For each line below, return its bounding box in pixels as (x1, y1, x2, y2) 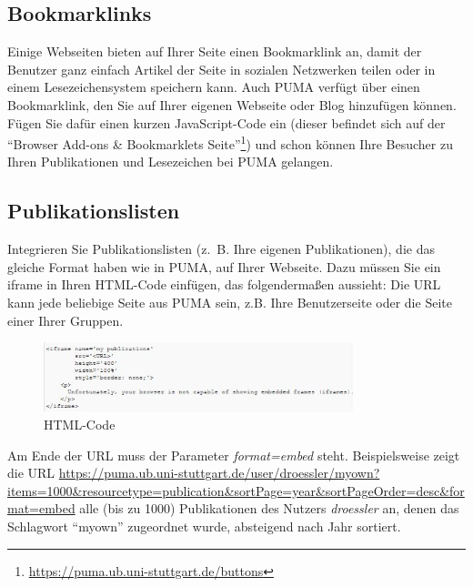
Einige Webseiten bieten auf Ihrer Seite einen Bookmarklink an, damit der (7, 42, 422, 61)
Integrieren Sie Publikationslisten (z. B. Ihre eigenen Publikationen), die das (7, 239, 435, 258)
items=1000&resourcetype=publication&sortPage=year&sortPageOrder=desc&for (7, 481, 465, 500)
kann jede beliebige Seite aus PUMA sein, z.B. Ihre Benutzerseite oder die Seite (7, 293, 452, 311)
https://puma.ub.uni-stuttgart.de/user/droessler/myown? (58, 463, 380, 482)
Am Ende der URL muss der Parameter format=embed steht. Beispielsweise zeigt (7, 445, 460, 464)
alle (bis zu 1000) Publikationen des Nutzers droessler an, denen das (79, 499, 459, 518)
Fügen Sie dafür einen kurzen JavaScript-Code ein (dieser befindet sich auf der (7, 113, 446, 132)
